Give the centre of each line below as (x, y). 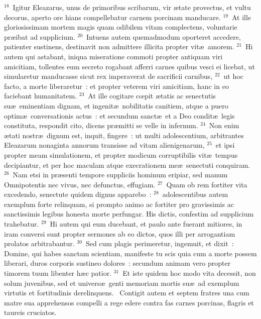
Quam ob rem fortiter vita (207, 184)
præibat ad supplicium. (40, 36)
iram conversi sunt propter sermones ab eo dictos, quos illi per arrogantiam (120, 233)
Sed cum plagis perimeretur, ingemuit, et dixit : (160, 243)
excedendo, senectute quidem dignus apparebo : (78, 194)
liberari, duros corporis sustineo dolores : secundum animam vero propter (117, 263)
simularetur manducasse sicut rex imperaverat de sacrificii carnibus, (108, 76)
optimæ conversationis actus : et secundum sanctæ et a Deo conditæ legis (119, 115)
